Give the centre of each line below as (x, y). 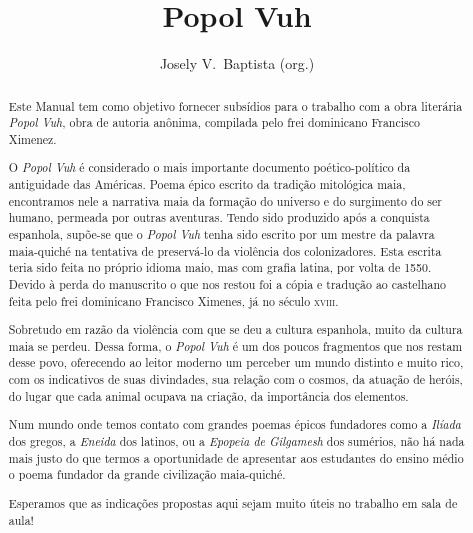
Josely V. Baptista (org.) (237, 63)
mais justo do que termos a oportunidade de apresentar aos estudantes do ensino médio (236, 457)
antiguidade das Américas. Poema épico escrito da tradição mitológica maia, (207, 184)
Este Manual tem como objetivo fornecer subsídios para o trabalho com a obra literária (235, 105)
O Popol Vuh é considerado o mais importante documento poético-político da (209, 167)
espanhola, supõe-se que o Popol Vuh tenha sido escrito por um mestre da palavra (221, 234)
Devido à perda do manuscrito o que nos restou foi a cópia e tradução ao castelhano (227, 283)
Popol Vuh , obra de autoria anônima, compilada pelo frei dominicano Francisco (214, 122)
